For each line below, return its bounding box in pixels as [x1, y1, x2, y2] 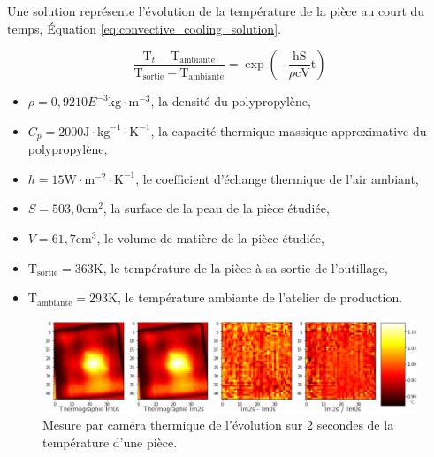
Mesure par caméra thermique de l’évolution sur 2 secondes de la [42, 415, 394, 434]
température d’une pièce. [42, 432, 178, 451]
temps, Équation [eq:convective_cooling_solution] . [7, 19, 281, 37]
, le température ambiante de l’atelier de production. [118, 288, 403, 307]
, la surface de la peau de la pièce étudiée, [103, 199, 330, 217]
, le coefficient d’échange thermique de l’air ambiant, [135, 169, 419, 187]
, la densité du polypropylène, [150, 92, 311, 110]
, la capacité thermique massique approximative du [150, 121, 427, 140]
